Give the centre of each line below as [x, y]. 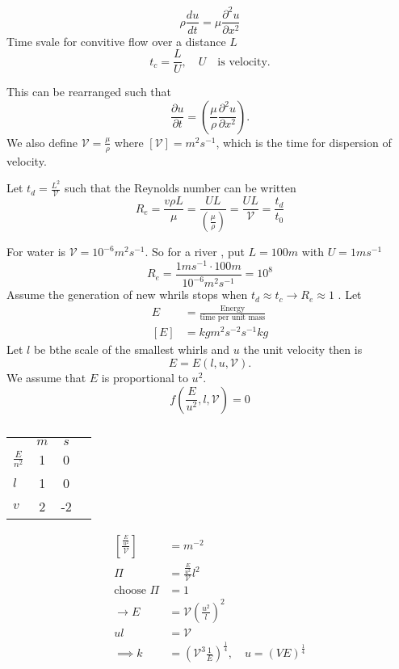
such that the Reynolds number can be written [181, 188]
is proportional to [145, 378]
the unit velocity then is [303, 349]
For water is [36, 252]
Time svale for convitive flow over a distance [116, 41]
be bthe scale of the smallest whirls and [132, 349]
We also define [42, 142]
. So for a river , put [195, 252]
